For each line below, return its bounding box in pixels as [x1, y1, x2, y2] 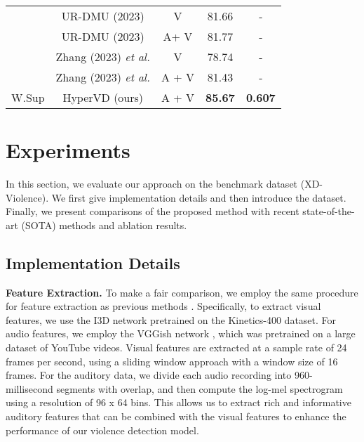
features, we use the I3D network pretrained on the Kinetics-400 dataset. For [6, 312, 337, 327]
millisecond [6, 381, 53, 396]
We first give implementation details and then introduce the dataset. [51, 190, 346, 204]
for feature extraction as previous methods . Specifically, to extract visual [6, 299, 321, 313]
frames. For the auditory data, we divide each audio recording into [6, 368, 292, 382]
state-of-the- [302, 204, 355, 219]
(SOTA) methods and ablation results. [21, 217, 187, 232]
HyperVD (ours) [62, 89, 144, 105]
